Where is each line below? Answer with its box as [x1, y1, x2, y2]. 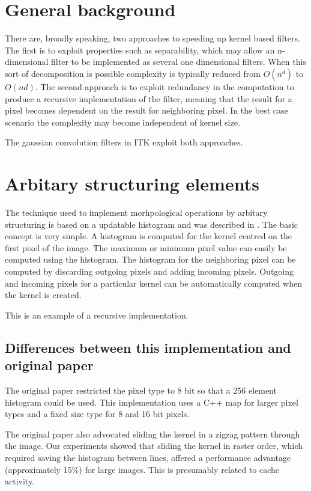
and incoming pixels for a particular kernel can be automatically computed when [5, 276, 302, 289]
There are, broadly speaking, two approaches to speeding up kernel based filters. [5, 32, 300, 44]
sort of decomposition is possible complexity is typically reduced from [5, 67, 261, 79]
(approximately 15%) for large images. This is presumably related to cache [5, 463, 280, 475]
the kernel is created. [5, 288, 82, 301]
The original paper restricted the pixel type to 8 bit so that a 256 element [5, 383, 277, 396]
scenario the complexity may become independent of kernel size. [5, 115, 240, 128]
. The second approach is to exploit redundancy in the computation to [35, 80, 294, 93]
